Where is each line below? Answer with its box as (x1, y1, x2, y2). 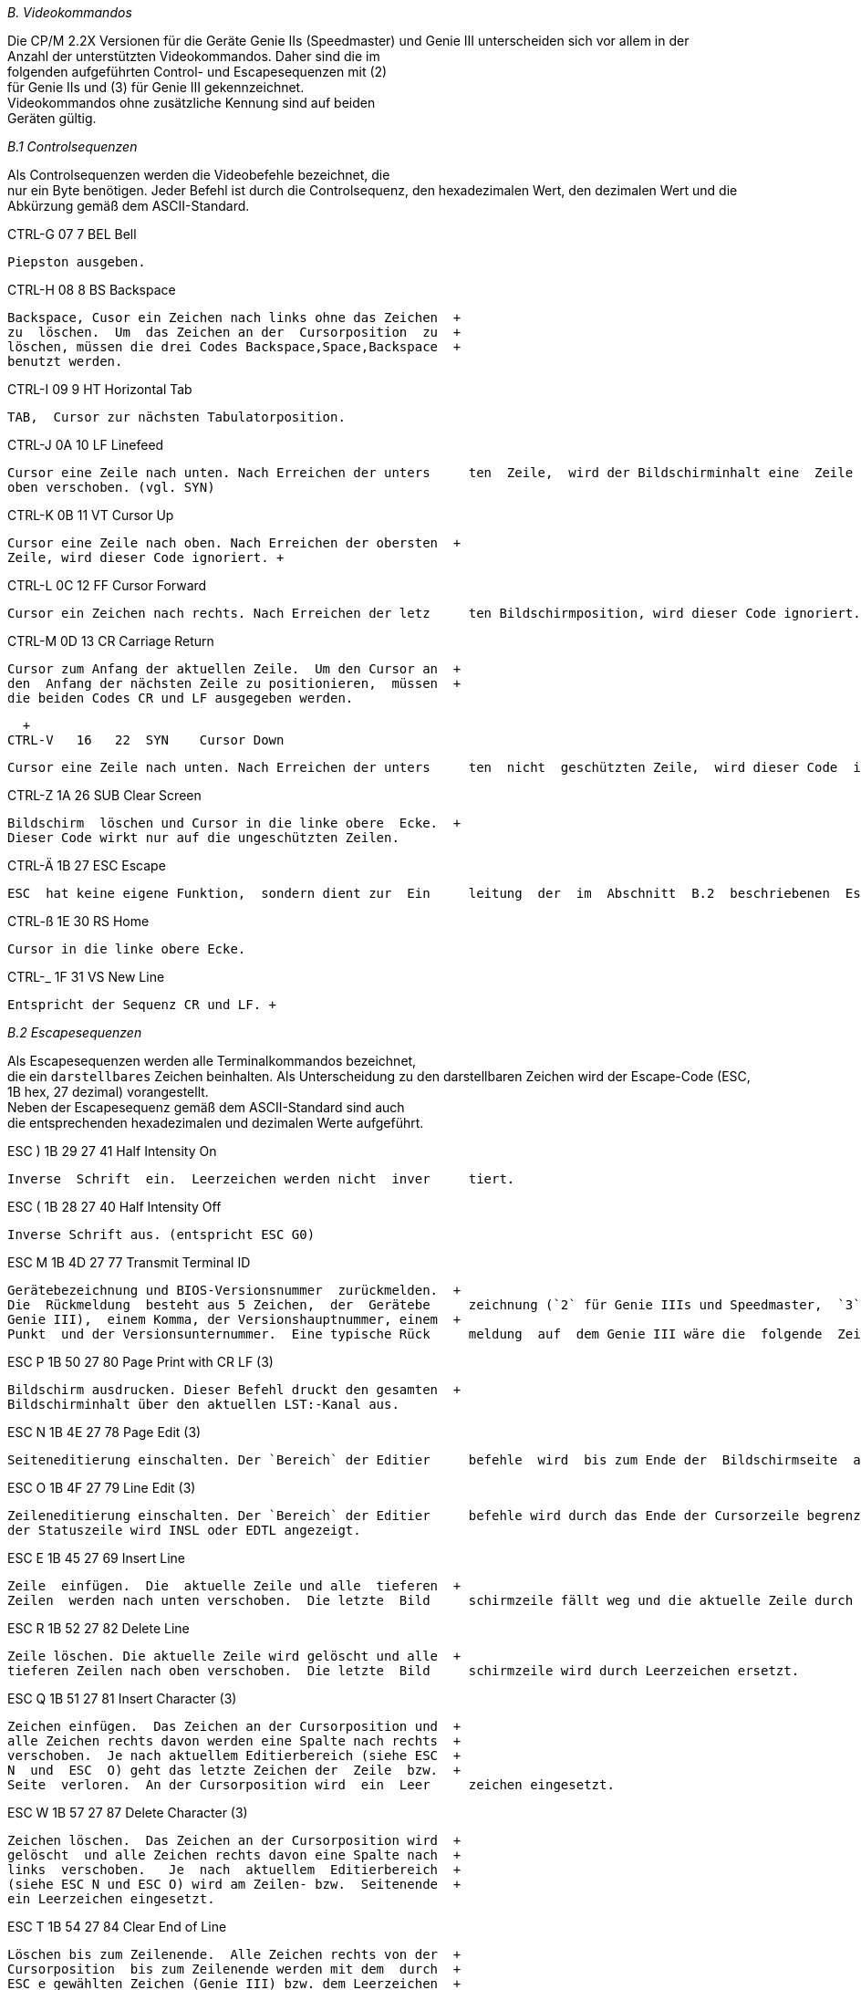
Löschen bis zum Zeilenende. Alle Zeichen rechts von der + (7, 1947, 462, 1962)
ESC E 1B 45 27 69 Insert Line (7, 1550, 186, 1566)
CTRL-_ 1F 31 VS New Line (7, 969, 165, 985)
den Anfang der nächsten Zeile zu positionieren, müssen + (7, 676, 462, 691)
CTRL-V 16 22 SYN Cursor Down (7, 733, 285, 747)
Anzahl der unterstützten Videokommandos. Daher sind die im (7, 48, 380, 64)
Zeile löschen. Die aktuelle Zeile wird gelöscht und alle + (7, 1649, 462, 1663)
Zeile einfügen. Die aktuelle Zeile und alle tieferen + (7, 1578, 462, 1593)
